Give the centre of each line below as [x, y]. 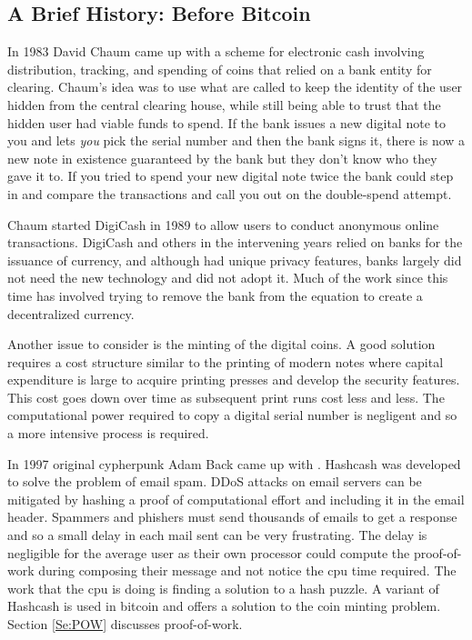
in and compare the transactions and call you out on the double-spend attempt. [230, 193]
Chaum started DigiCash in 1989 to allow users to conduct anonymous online [223, 224]
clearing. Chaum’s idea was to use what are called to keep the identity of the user [235, 87]
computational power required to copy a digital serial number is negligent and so [232, 415]
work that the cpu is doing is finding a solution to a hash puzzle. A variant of [223, 588]
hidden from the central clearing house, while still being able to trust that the [224, 104]
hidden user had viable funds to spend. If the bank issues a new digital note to [226, 122]
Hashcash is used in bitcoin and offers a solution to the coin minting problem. [224, 606]
